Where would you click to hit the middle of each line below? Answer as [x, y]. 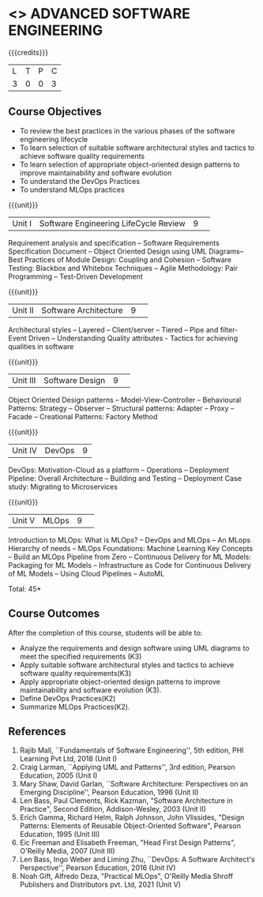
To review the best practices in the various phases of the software [127, 130]
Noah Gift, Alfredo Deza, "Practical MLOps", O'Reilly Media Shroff [126, 876]
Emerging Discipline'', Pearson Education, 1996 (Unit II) [109, 792]
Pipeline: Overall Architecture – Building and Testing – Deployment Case [125, 478]
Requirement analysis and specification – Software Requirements [114, 242]
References [37, 731]
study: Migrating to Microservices [63, 486]
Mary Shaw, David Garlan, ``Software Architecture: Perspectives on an [134, 784]
